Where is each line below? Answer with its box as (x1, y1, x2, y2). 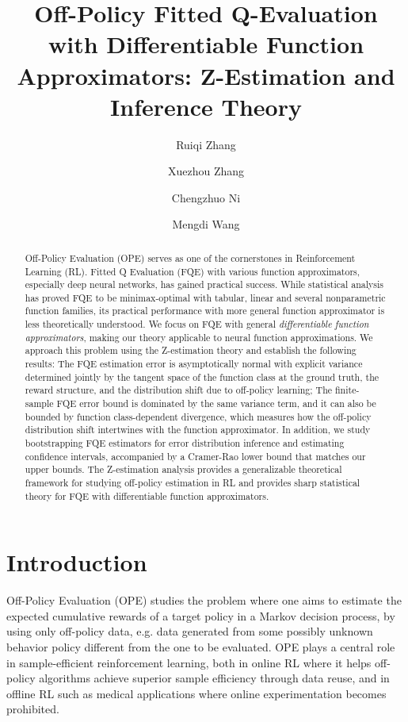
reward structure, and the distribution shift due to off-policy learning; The (25, 383, 333, 397)
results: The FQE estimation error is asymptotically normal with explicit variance (25, 357, 363, 371)
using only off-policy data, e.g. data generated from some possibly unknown (6, 623, 373, 639)
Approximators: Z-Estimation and (17, 59, 395, 91)
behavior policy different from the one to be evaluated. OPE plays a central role (6, 639, 395, 655)
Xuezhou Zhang (167, 163, 245, 179)
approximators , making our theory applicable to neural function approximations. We (25, 330, 373, 344)
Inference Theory (110, 90, 302, 122)
